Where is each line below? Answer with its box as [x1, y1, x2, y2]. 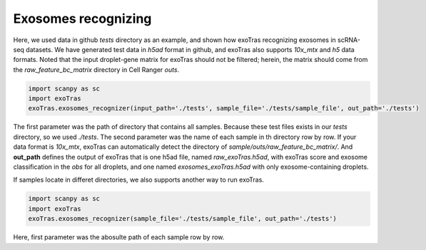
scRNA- [338, 36, 360, 44]
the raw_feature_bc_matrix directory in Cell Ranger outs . [13, 65, 180, 74]
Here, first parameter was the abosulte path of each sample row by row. [13, 233, 225, 241]
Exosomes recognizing [13, 11, 152, 26]
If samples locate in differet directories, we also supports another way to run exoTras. [13, 175, 264, 184]
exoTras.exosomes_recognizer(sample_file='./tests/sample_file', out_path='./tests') [28, 214, 337, 223]
